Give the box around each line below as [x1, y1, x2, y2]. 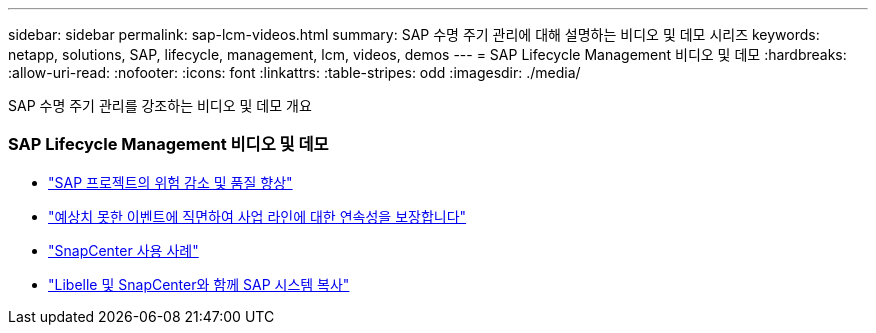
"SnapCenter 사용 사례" [48, 241, 199, 259]
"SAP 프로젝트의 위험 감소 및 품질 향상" [48, 173, 293, 191]
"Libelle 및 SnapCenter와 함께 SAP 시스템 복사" [48, 275, 350, 293]
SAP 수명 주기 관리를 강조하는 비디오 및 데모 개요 [8, 97, 312, 114]
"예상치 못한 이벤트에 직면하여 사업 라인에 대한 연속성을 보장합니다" [48, 207, 467, 225]
